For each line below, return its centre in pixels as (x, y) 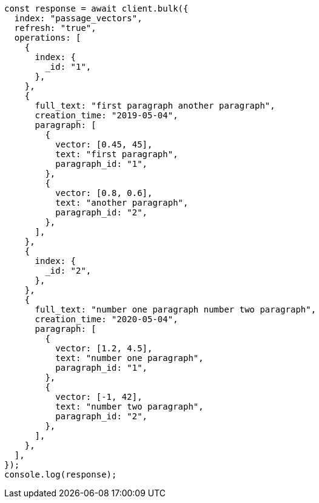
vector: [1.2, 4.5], (104, 348)
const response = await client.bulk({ (96, 8)
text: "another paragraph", (122, 203)
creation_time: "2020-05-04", (106, 319)
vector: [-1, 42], (99, 397)
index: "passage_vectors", (78, 18)
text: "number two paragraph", (129, 407)
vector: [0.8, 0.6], (104, 193)
